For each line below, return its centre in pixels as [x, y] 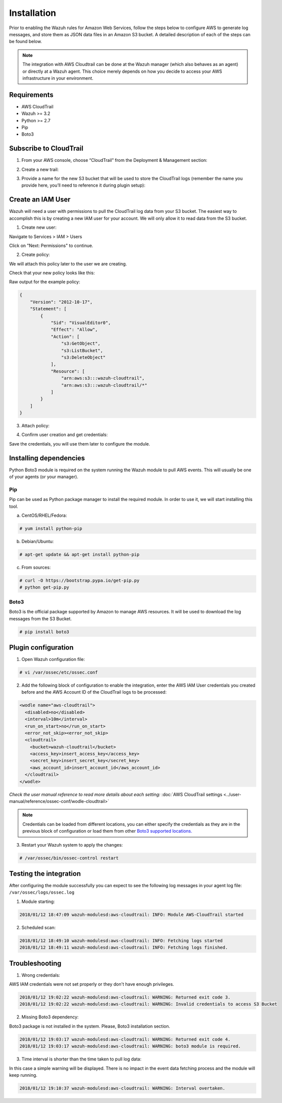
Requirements [31, 95]
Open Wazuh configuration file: [53, 659]
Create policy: [36, 254]
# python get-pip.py [44, 587]
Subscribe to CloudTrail [46, 149]
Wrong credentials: [41, 975]
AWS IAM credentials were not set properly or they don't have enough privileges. [92, 984]
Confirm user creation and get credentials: [65, 435]
